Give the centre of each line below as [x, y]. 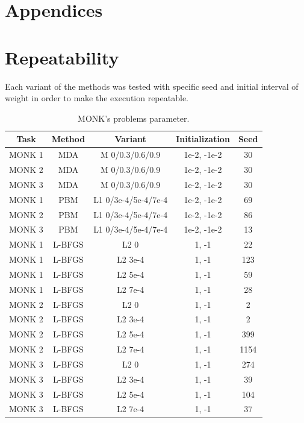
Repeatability [62, 57]
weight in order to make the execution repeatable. [97, 98]
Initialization [203, 139]
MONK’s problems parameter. [134, 118]
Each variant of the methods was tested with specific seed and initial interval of [152, 86]
